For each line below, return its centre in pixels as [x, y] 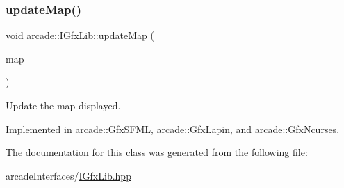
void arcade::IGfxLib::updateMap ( [80, 35]
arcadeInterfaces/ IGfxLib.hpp [68, 175]
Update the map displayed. [63, 105]
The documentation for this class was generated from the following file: [157, 152]
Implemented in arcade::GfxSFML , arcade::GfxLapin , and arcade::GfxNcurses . [173, 128]
